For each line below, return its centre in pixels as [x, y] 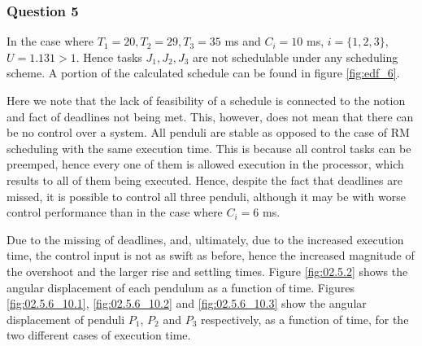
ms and [243, 41]
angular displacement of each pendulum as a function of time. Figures [181, 287]
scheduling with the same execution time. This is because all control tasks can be [209, 148]
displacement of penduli [66, 319]
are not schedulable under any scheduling [296, 57]
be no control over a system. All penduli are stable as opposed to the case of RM [208, 132]
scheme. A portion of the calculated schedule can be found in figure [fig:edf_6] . [203, 73]
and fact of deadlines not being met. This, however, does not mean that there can [210, 116]
